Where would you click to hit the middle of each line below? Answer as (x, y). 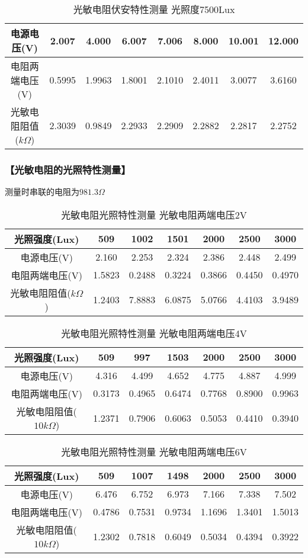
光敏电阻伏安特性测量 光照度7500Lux (154, 9)
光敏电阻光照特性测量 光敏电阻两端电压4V (154, 333)
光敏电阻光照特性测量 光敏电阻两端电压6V (154, 451)
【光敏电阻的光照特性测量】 (68, 169)
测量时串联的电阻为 (42, 192)
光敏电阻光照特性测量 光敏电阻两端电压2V (154, 214)
